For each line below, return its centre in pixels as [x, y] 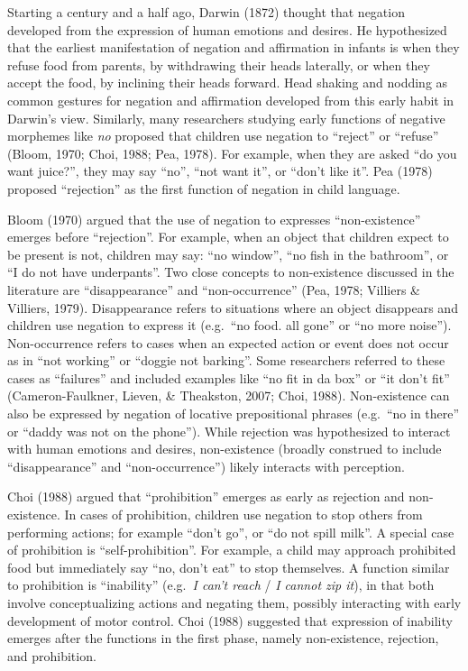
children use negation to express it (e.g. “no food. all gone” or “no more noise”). [229, 325]
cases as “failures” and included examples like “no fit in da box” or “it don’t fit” [229, 377]
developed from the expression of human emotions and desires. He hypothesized [227, 29]
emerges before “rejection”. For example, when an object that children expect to [228, 237]
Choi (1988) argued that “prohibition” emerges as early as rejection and [206, 496]
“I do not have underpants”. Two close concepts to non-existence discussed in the [231, 272]
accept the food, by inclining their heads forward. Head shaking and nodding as [228, 83]
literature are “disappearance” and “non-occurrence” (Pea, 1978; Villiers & [214, 289]
